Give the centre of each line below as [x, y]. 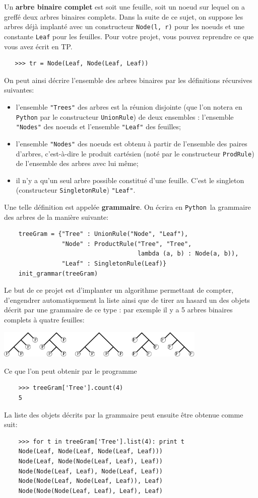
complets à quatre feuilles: [44, 319]
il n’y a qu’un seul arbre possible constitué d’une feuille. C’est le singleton [130, 180]
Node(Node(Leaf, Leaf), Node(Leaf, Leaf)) [90, 471]
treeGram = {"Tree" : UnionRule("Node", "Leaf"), [103, 234]
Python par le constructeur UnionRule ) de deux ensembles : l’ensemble [125, 116]
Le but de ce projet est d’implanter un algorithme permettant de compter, [119, 290]
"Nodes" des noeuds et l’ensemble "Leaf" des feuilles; [98, 127]
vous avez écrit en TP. [38, 46]
